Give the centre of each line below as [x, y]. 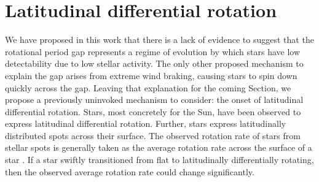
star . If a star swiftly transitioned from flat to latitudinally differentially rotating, [159, 160]
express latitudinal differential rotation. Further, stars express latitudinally [146, 123]
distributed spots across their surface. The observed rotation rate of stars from [153, 135]
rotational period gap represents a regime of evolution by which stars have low [153, 51]
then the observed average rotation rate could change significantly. [130, 171]
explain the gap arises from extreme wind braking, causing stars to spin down [151, 75]
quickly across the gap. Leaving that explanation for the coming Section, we [148, 87]
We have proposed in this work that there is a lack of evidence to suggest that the [159, 40]
